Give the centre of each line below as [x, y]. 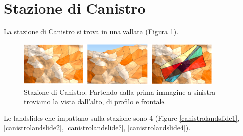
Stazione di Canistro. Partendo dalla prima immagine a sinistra [120, 92]
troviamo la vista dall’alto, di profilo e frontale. [95, 101]
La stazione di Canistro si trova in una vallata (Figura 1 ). [91, 32]
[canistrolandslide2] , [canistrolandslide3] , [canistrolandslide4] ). [97, 127]
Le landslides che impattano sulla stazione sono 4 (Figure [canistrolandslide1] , [122, 118]
